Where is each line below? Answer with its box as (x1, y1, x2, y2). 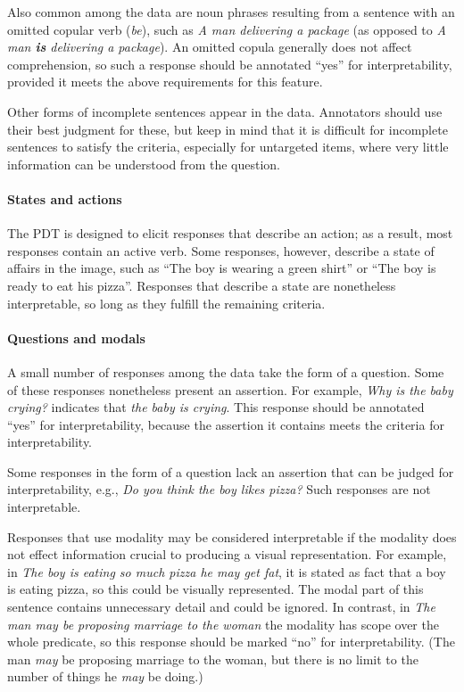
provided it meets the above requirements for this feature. (7, 72, 323, 91)
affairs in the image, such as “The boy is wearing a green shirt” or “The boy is (7, 259, 436, 277)
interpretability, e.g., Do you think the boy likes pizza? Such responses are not (7, 480, 431, 498)
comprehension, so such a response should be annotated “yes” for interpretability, (7, 54, 452, 73)
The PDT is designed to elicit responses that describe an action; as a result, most (7, 224, 453, 243)
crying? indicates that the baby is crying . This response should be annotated (7, 398, 425, 416)
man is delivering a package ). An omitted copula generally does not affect (7, 37, 412, 56)
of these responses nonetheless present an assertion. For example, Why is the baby (7, 380, 453, 399)
